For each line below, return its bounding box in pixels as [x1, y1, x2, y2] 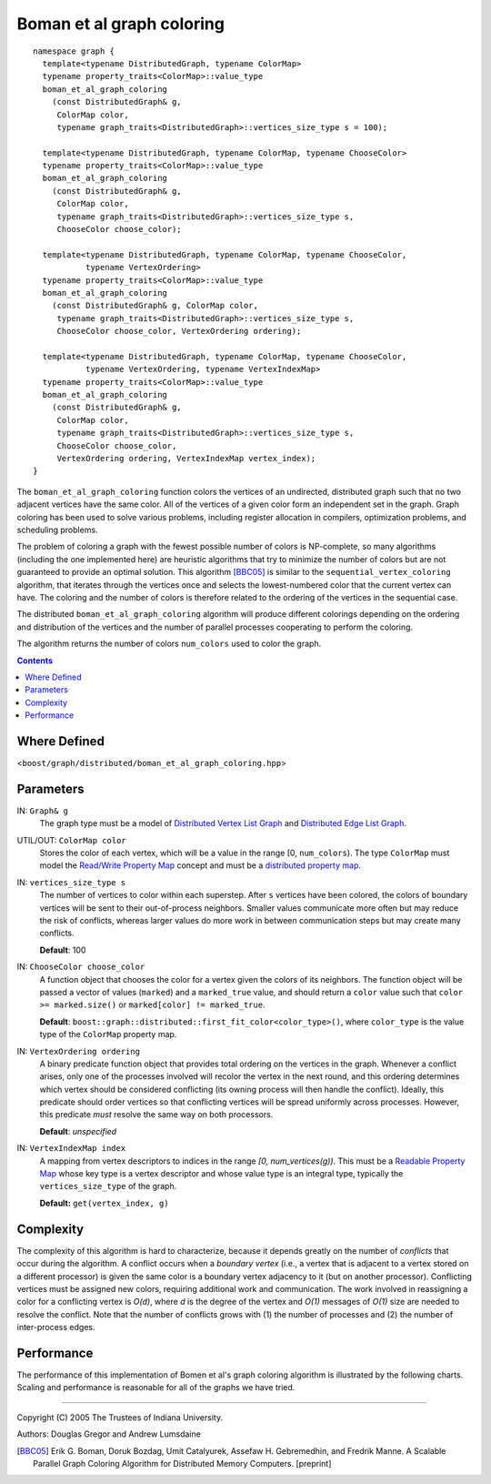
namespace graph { [33, 45, 115, 56]
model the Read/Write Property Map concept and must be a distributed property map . [39, 860, 362, 871]
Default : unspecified [39, 1126, 117, 1136]
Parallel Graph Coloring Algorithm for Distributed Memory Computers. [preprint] [33, 1458, 332, 1469]
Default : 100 [39, 944, 86, 955]
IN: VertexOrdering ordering [16, 1045, 141, 1056]
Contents [16, 655, 54, 666]
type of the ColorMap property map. [39, 1029, 177, 1040]
